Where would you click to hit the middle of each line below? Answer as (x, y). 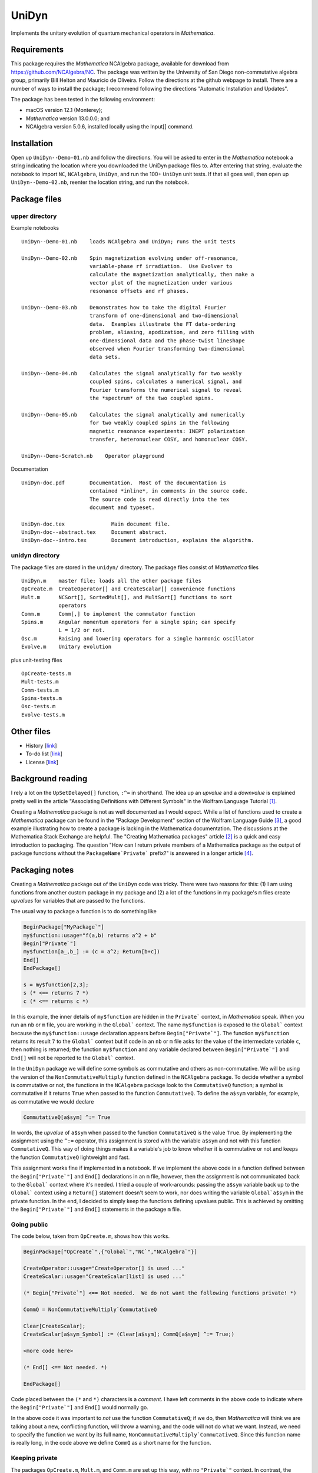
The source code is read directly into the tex (159, 499)
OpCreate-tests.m (46, 673)
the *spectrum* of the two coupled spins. (152, 398)
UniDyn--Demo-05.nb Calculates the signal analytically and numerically (133, 415)
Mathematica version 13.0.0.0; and (68, 118)
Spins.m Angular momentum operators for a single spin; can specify (128, 622)
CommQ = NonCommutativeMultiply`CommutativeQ (90, 1310)
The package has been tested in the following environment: (83, 100)
